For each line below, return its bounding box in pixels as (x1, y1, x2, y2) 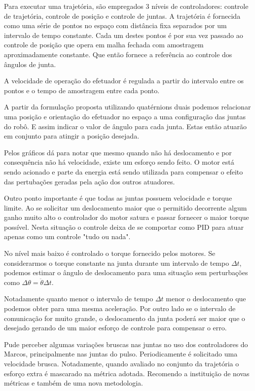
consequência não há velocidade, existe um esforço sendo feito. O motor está (4, 157, 234, 167)
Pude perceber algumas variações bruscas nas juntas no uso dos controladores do (4, 339, 248, 349)
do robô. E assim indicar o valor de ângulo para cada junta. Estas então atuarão (4, 121, 247, 131)
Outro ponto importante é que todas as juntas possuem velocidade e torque (4, 193, 232, 203)
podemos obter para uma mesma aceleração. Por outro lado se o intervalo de (4, 303, 236, 314)
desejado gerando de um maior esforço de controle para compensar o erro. (4, 322, 227, 333)
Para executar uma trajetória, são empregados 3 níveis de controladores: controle (4, 1, 249, 11)
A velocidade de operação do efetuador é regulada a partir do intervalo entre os (4, 75, 244, 86)
